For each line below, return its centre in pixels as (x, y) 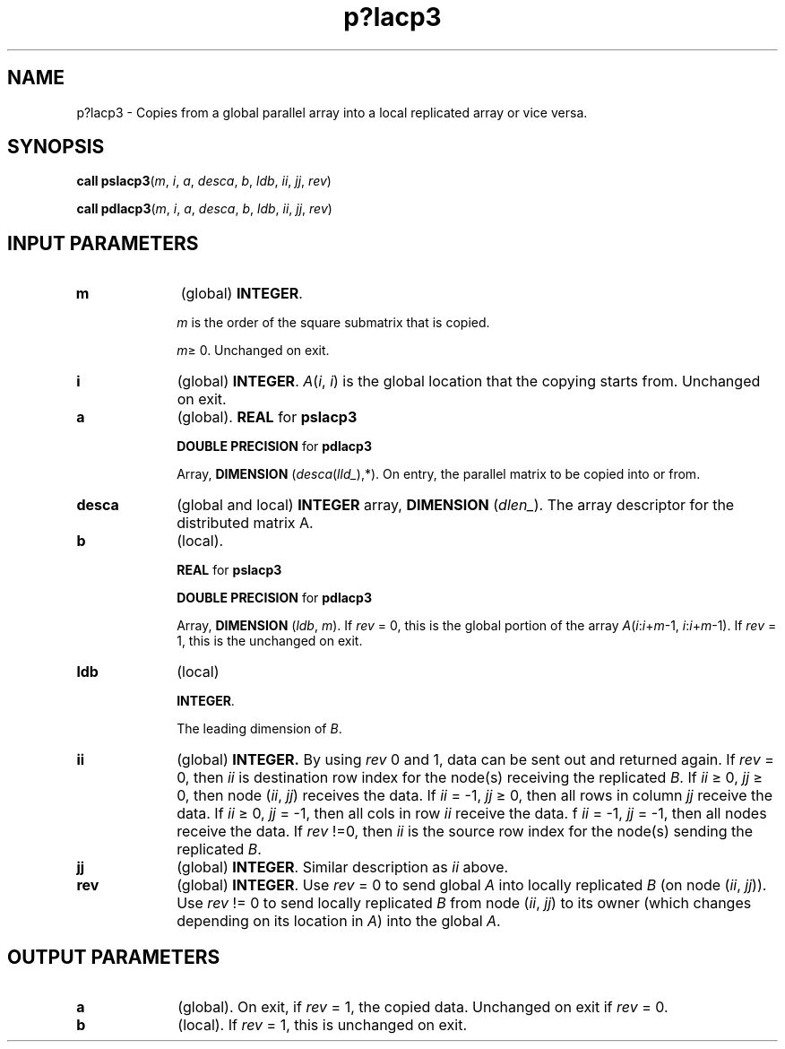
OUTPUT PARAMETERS (114, 957)
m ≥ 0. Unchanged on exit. (253, 351)
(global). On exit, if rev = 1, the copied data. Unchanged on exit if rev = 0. (423, 1007)
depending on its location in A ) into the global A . (339, 921)
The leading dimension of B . (259, 729)
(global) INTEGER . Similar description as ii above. (343, 867)
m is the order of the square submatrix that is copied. (333, 323)
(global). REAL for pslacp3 (267, 417)
